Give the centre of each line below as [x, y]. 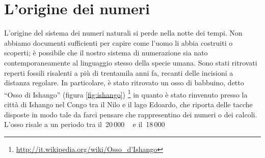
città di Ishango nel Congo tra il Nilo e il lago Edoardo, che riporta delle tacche [128, 104]
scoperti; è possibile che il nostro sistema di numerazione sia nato [106, 53]
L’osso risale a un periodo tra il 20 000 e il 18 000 [85, 124]
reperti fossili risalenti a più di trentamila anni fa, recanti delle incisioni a [119, 72]
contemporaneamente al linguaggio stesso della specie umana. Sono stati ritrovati [131, 62]
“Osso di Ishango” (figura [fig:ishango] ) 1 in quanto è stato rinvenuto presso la [126, 93]
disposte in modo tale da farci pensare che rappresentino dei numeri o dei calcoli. [131, 114]
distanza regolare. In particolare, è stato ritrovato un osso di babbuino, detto [124, 83]
